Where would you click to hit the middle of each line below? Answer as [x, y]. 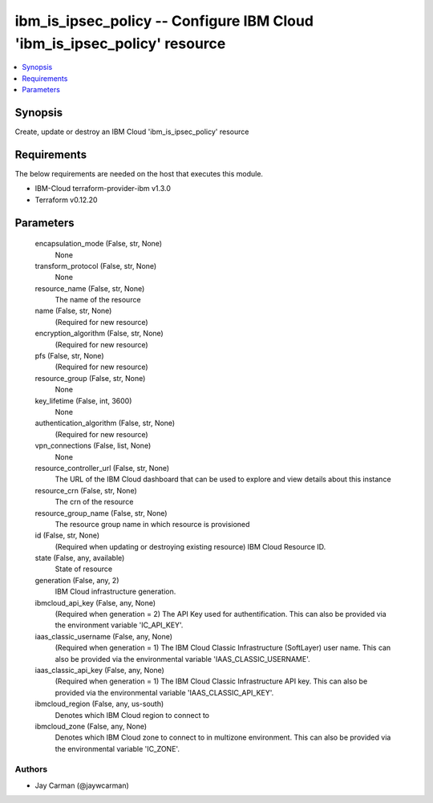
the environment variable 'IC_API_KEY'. [119, 625]
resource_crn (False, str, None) [86, 490]
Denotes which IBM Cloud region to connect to [132, 715]
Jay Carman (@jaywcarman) [82, 785]
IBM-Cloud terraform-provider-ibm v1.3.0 [103, 189]
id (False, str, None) [67, 535]
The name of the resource [98, 300]
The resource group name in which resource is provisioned [152, 524]
